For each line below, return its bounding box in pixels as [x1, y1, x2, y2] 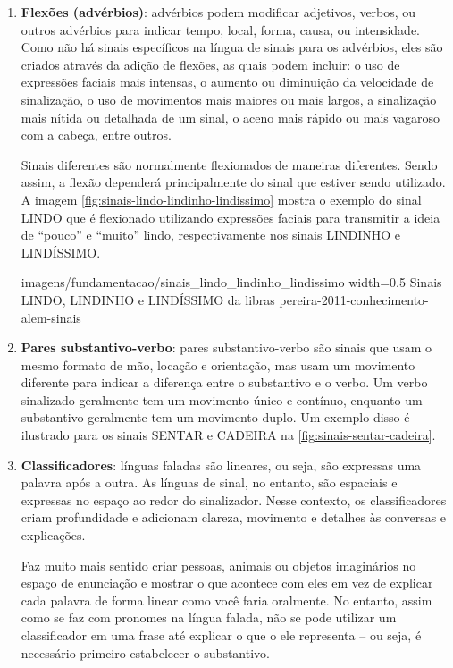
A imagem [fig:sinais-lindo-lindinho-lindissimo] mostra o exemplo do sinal [21, 190, 422, 208]
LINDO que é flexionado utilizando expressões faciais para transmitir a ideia [21, 207, 440, 226]
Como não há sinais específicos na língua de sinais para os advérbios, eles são [21, 38, 443, 56]
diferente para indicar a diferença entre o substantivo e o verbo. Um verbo [21, 373, 428, 392]
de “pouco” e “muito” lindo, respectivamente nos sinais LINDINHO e [21, 225, 400, 244]
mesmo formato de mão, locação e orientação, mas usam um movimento [21, 355, 415, 374]
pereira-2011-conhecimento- [279, 290, 429, 309]
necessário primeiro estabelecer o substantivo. [21, 643, 270, 662]
